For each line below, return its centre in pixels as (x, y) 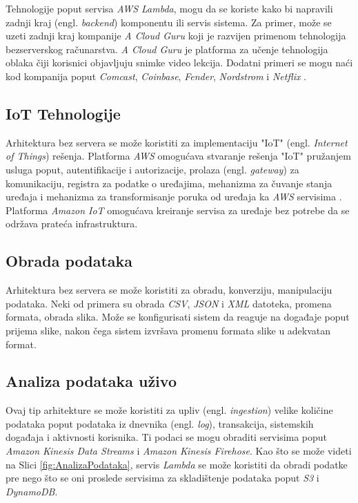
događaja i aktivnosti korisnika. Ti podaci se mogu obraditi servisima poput (167, 437)
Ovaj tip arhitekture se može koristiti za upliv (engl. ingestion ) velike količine (169, 410)
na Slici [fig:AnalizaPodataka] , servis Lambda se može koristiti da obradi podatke (177, 464)
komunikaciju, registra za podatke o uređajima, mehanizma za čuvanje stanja (169, 183)
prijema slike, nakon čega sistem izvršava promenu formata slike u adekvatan (168, 330)
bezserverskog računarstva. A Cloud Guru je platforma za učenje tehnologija (167, 49)
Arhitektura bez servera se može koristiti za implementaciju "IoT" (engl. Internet (177, 142)
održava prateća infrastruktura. (72, 224)
